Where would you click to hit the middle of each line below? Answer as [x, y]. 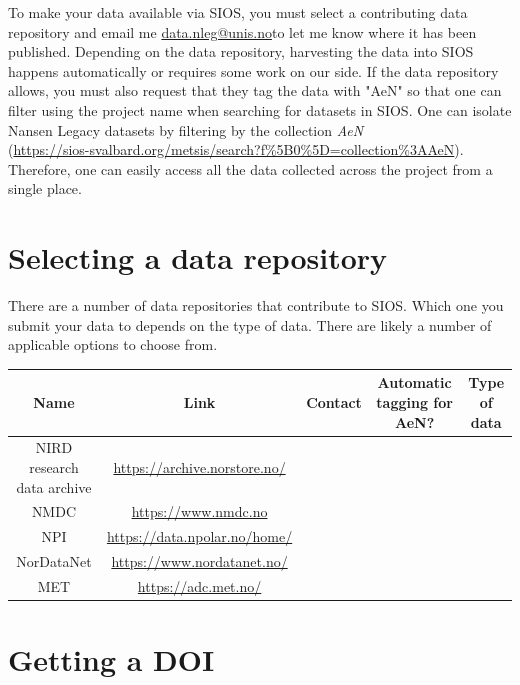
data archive [54, 486]
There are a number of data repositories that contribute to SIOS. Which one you [256, 305]
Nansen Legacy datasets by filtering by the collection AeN [186, 129]
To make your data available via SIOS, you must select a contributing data [238, 12]
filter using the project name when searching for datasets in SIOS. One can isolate [260, 109]
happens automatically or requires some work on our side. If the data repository [253, 70]
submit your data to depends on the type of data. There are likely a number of [250, 324]
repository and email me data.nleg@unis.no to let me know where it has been [242, 31]
